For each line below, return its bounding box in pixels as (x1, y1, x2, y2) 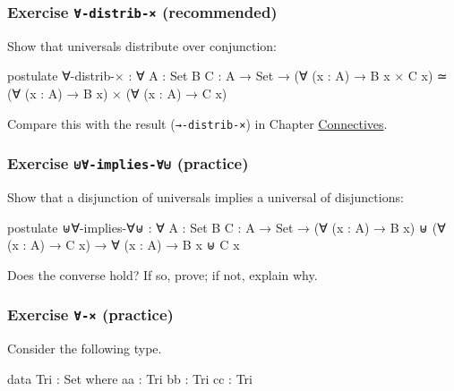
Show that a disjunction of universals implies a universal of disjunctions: (7, 188, 404, 206)
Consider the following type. (7, 339, 162, 358)
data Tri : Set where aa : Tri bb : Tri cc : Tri (7, 369, 253, 387)
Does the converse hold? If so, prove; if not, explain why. (7, 265, 318, 284)
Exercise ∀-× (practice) (7, 303, 174, 326)
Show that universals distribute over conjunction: (7, 36, 277, 55)
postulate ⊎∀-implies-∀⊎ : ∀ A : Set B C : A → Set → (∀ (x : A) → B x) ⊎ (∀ (7, 217, 446, 236)
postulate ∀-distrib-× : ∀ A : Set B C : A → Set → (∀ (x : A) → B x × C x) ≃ (7, 66, 448, 85)
